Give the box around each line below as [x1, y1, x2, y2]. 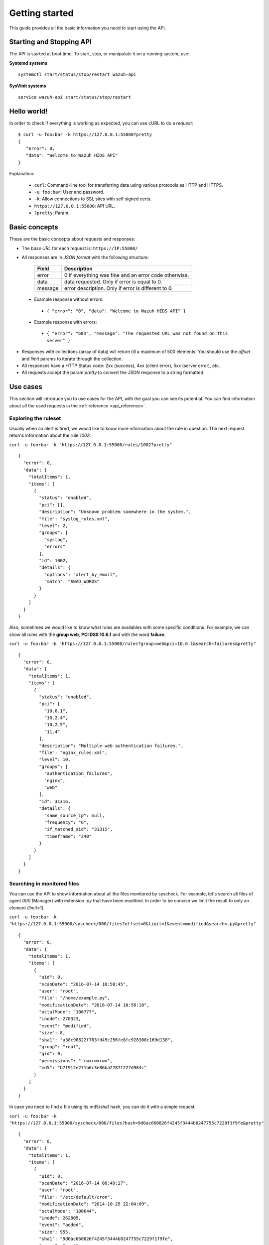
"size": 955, [39, 1229, 71, 1235]
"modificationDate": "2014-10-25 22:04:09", [39, 1201, 149, 1207]
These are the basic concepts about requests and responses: [9, 236, 135, 242]
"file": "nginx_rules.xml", [39, 750, 108, 755]
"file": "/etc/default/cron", [39, 1194, 113, 1200]
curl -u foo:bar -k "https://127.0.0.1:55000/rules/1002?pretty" [9, 442, 172, 448]
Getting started [9, 7, 74, 18]
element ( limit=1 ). [9, 904, 45, 911]
